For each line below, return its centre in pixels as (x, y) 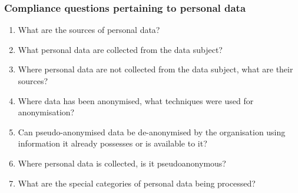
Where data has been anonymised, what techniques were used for (136, 100)
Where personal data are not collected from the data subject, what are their (155, 69)
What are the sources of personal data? (89, 30)
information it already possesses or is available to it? (112, 143)
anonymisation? (46, 112)
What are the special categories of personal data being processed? (137, 183)
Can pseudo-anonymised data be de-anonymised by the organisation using (152, 132)
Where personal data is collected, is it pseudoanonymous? (122, 163)
